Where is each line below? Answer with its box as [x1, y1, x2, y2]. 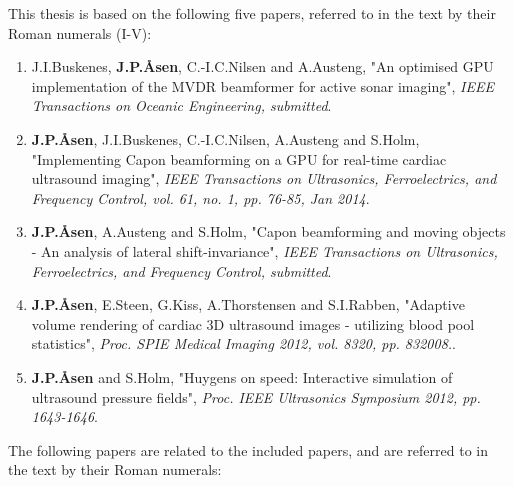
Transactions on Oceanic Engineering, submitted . [31, 95, 332, 116]
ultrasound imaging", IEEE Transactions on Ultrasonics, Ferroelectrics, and [31, 168, 497, 189]
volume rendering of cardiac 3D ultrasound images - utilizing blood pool [31, 313, 475, 334]
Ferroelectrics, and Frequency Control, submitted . [31, 260, 332, 281]
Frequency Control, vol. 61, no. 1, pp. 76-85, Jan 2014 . [31, 187, 370, 208]
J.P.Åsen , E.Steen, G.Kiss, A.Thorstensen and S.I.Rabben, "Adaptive [31, 294, 465, 315]
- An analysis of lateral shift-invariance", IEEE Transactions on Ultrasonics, [31, 240, 498, 261]
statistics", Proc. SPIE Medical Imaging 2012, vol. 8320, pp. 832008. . [31, 333, 456, 354]
